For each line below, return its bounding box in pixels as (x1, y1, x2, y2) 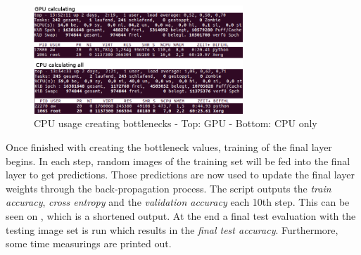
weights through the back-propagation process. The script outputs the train (6, 181, 331, 195)
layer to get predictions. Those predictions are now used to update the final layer (6, 167, 355, 182)
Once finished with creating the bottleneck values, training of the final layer (6, 139, 332, 154)
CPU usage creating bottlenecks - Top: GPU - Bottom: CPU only (34, 116, 317, 131)
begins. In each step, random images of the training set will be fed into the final (6, 153, 350, 168)
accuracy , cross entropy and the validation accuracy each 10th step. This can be (6, 195, 350, 209)
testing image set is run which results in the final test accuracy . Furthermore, (6, 222, 338, 237)
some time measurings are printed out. (6, 236, 172, 251)
